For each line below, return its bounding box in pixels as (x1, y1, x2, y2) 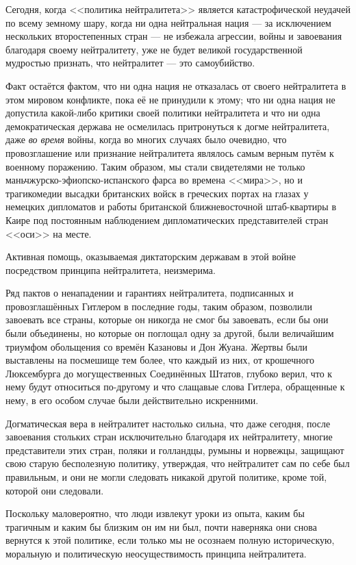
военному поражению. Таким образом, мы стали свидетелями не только (5, 159, 305, 173)
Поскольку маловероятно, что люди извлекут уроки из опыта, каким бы (5, 506, 305, 520)
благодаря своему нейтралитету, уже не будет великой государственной (5, 42, 303, 56)
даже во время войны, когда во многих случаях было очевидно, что (5, 132, 287, 147)
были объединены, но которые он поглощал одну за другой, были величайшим (5, 326, 334, 340)
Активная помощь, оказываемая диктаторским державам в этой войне (5, 249, 296, 264)
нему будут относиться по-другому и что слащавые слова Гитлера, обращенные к (5, 379, 345, 394)
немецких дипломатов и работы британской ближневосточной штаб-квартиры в (5, 199, 337, 214)
